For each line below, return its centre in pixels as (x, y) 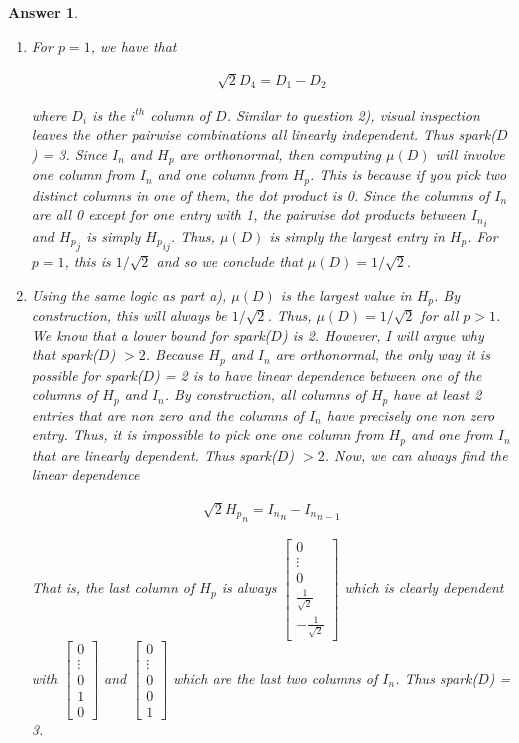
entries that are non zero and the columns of (167, 414)
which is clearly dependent (424, 587)
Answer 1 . (43, 12)
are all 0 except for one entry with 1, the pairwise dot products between (248, 214)
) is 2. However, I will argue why (382, 334)
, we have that (133, 45)
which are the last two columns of (275, 677)
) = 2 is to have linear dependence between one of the (317, 374)
